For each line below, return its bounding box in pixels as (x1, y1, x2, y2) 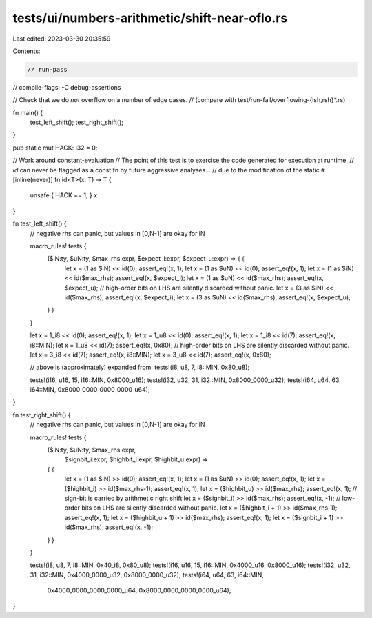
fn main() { (12, 108, 43, 117)
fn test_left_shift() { (12, 219, 67, 228)
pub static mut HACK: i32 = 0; (12, 143, 98, 152)
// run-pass (27, 66, 68, 73)
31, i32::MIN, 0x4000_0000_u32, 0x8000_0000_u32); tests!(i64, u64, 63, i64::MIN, (30, 570, 265, 579)
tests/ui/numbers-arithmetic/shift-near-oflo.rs (12, 10, 288, 26)
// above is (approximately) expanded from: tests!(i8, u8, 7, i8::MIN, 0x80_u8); (30, 363, 250, 372)
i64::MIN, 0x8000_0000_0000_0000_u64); (30, 386, 151, 394)
